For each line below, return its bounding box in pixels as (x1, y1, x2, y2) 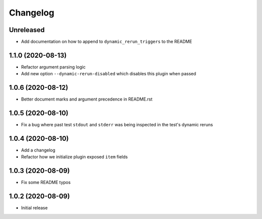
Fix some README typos (21, 180, 71, 185)
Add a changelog (21, 147, 56, 153)
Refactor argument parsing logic (21, 64, 86, 70)
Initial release (21, 205, 48, 211)
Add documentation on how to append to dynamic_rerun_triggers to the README (21, 39, 193, 45)
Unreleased (9, 26, 45, 34)
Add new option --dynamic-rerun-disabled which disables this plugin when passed (21, 71, 196, 77)
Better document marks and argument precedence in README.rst (21, 96, 153, 102)
